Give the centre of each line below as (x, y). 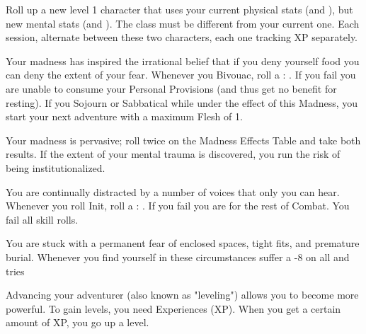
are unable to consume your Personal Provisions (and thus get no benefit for (171, 88)
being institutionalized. (56, 167)
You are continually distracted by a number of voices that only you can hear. (173, 191)
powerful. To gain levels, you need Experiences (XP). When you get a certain (173, 308)
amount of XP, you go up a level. (78, 322)
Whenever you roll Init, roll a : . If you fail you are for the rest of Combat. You (178, 206)
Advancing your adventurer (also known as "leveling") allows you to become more (182, 295)
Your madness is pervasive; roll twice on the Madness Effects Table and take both (183, 140)
